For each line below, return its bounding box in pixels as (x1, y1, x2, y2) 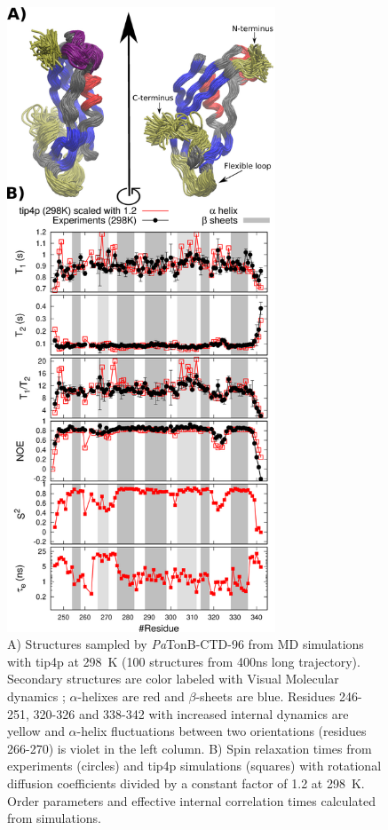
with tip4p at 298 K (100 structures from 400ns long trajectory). (7, 652, 360, 670)
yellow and (7, 722, 65, 740)
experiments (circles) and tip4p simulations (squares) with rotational (7, 756, 382, 775)
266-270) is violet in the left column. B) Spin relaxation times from (7, 739, 372, 757)
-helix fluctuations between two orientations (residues (76, 722, 367, 740)
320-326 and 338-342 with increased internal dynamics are (33, 704, 349, 723)
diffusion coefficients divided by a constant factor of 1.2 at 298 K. (7, 774, 365, 793)
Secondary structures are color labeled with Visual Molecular (7, 669, 339, 688)
